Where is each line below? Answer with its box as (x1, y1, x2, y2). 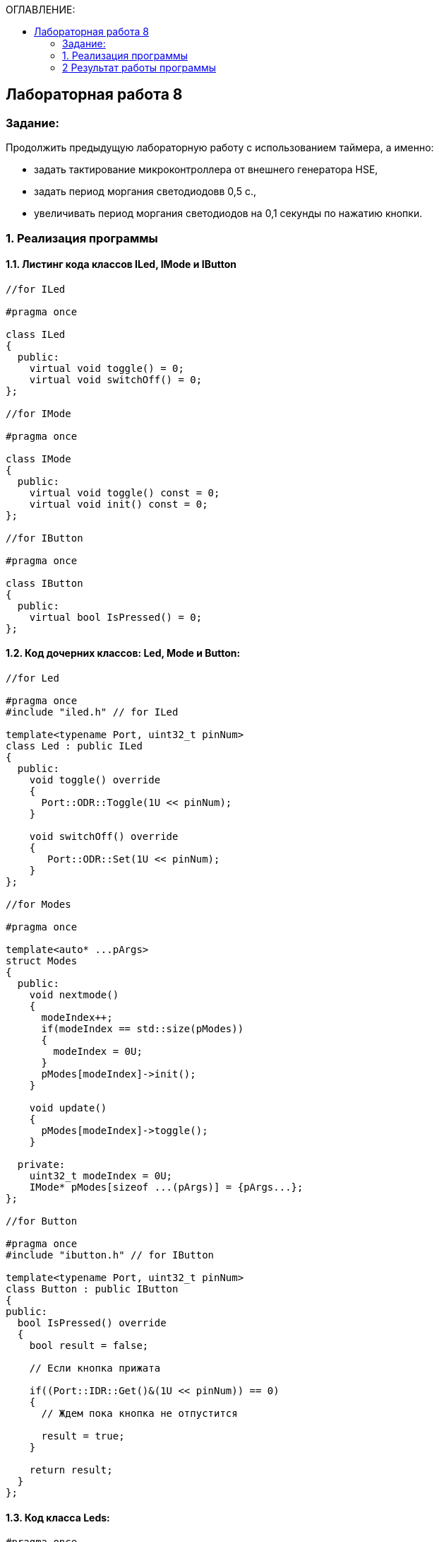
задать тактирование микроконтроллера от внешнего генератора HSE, (34, 163, 378, 176)
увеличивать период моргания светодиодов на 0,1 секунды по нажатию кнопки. (34, 207, 423, 220)
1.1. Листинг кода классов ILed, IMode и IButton (6, 258, 236, 271)
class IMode (6, 452, 71, 465)
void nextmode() (29, 989, 119, 1001)
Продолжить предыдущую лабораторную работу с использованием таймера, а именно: (6, 141, 434, 154)
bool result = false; (29, 1340, 149, 1352)
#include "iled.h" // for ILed (6, 706, 179, 718)
